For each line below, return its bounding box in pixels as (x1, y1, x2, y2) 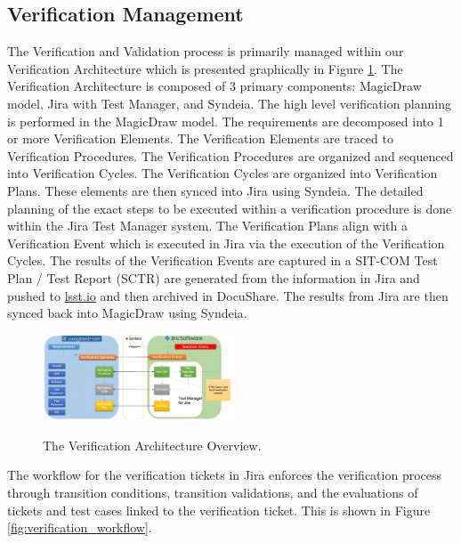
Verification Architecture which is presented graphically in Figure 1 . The (7, 59, 403, 77)
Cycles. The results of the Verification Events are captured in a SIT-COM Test (7, 251, 438, 270)
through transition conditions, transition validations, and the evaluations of (7, 482, 418, 501)
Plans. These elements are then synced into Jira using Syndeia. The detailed (7, 181, 424, 199)
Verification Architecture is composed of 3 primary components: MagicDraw (7, 77, 422, 95)
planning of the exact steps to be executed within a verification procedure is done (7, 199, 452, 217)
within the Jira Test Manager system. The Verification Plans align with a (7, 216, 408, 235)
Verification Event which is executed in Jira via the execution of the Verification (7, 233, 445, 252)
